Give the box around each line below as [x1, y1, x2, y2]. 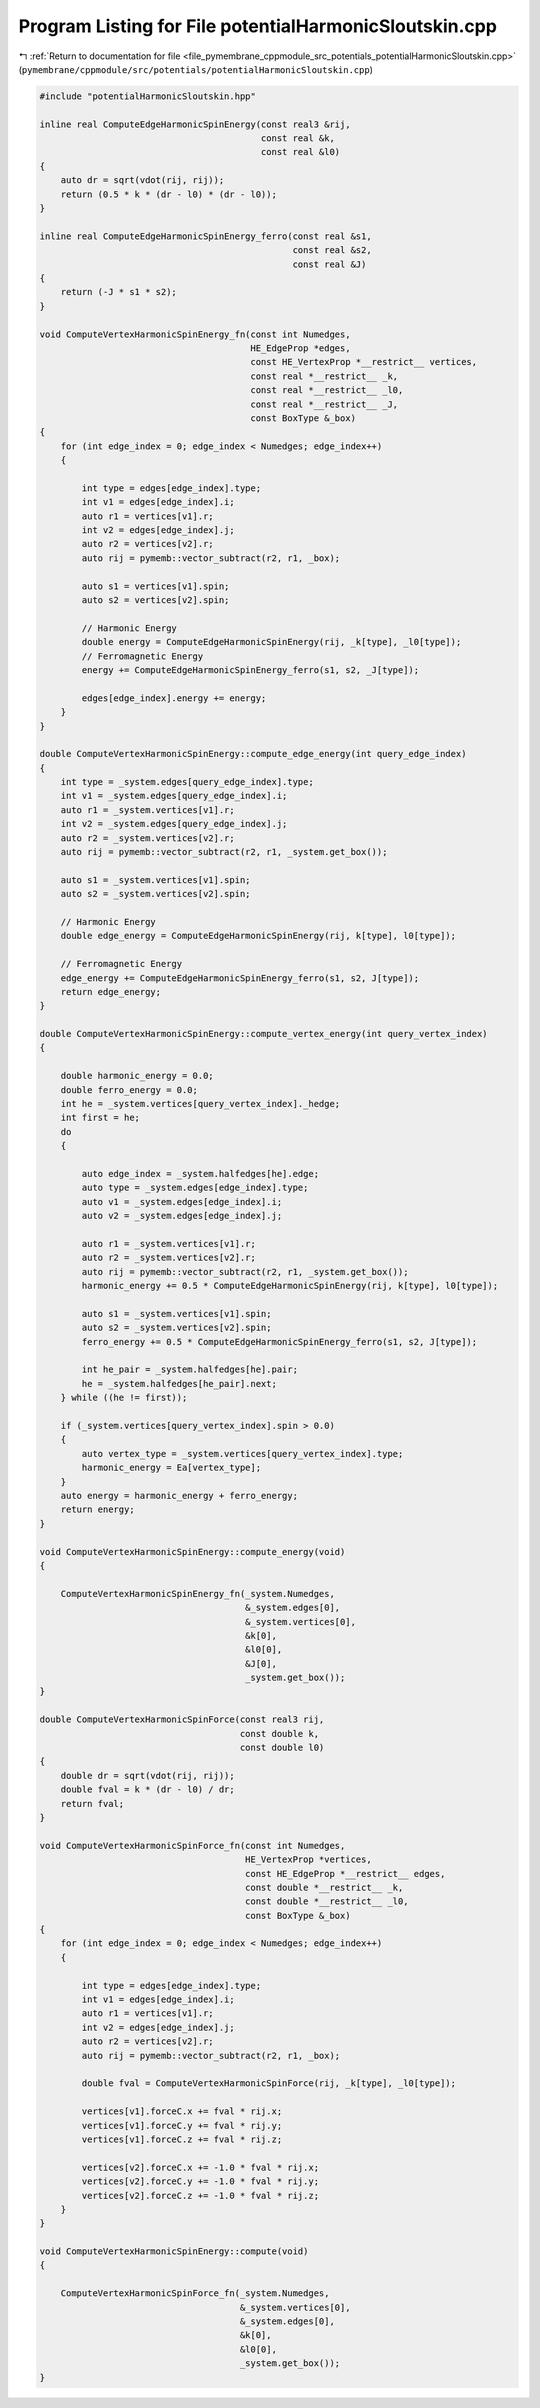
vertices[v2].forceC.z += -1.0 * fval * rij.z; [81, 2190, 320, 2201]
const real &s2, [292, 245, 372, 256]
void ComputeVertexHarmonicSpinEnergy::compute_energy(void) [39, 1546, 346, 1557]
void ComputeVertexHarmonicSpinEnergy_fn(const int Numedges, [39, 328, 351, 340]
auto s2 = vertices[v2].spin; [81, 594, 230, 605]
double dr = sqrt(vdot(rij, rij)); [60, 1770, 235, 1781]
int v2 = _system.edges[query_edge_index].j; [60, 818, 288, 830]
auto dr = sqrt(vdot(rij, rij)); [60, 175, 225, 186]
